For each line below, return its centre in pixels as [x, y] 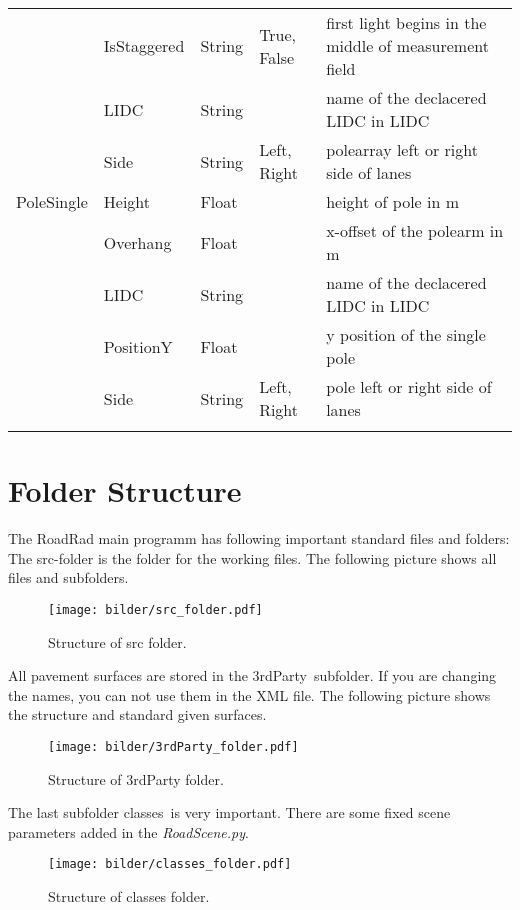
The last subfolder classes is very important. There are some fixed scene [229, 812]
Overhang [137, 242]
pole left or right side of [409, 386]
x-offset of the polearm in [415, 230]
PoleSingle [52, 201]
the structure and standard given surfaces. [137, 714]
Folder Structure [125, 490]
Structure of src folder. [117, 641]
